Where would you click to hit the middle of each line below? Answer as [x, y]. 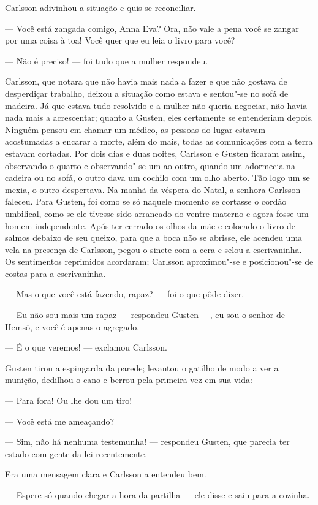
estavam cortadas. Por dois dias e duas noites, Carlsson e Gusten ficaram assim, [155, 153]
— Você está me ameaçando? [60, 421]
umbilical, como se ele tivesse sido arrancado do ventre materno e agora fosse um [157, 213]
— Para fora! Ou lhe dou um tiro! [69, 401]
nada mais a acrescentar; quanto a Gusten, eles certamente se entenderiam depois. [159, 117]
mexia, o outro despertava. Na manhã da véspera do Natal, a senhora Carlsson [153, 189]
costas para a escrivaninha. [55, 273]
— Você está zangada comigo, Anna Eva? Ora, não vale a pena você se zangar [152, 28]
